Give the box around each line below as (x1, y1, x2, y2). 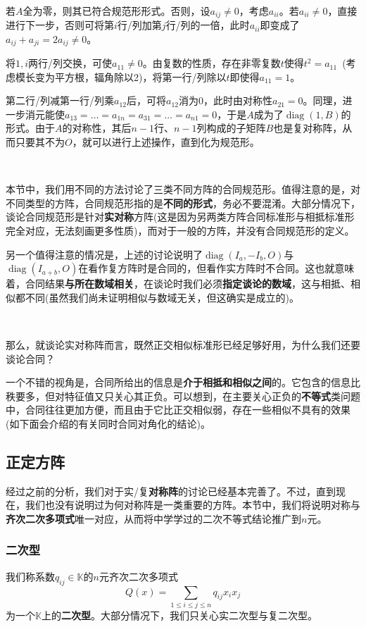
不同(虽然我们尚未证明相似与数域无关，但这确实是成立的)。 (25, 290, 299, 304)
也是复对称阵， (273, 120, 343, 135)
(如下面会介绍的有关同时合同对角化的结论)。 (6, 416, 210, 430)
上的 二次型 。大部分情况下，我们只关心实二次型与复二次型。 (41, 607, 317, 622)
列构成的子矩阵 (196, 120, 266, 135)
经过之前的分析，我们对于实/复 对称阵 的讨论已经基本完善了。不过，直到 (6, 483, 336, 498)
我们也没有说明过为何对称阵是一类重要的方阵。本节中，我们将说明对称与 (25, 497, 360, 512)
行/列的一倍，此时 (165, 18, 250, 32)
